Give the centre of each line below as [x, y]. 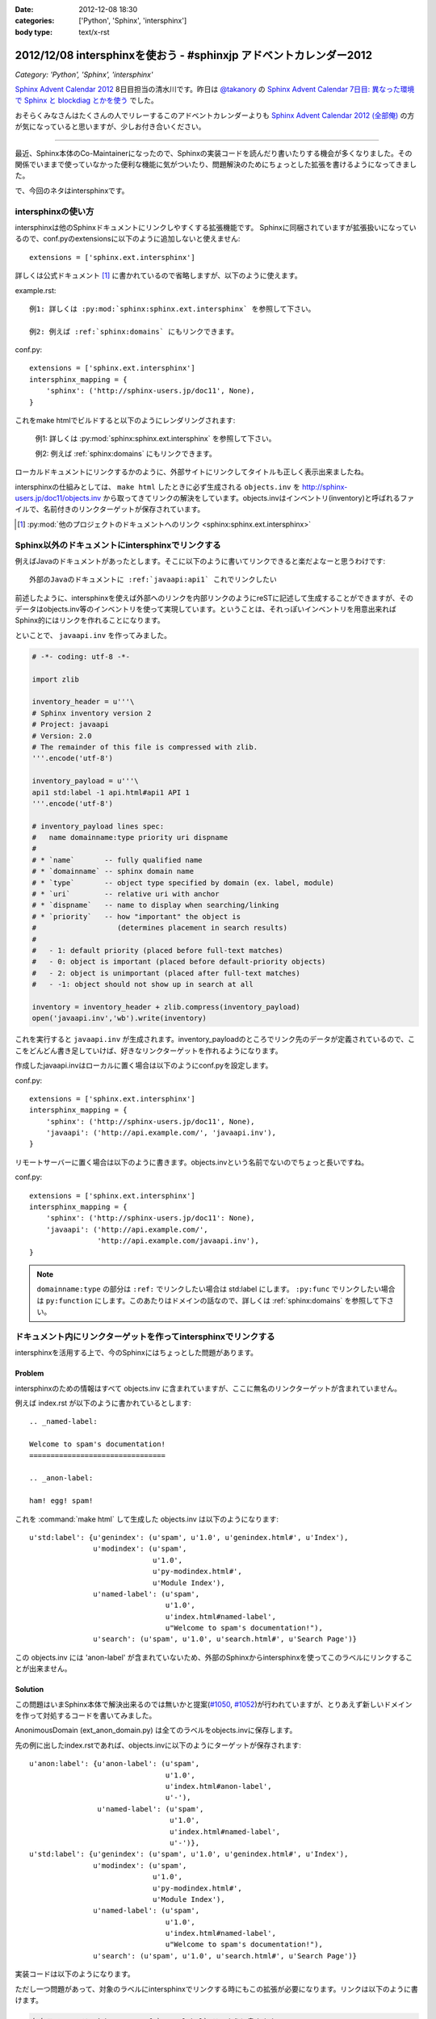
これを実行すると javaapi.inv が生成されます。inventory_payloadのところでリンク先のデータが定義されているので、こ [215, 1039]
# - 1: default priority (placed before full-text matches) [157, 950]
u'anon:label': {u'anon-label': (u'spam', [115, 1764]
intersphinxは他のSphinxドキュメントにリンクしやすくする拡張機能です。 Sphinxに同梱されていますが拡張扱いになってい [216, 227]
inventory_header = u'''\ [83, 702]
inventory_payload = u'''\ [85, 781]
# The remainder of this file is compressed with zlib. [145, 747]
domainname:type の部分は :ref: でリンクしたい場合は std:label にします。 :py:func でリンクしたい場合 [216, 1289]
